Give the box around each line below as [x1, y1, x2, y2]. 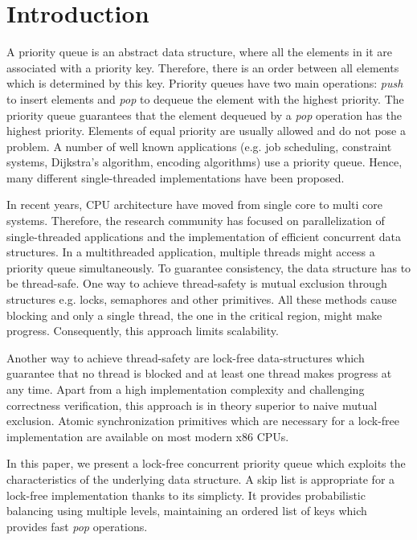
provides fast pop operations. [6, 517, 148, 534]
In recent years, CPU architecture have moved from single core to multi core [6, 196, 382, 213]
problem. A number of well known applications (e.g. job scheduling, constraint [6, 137, 392, 154]
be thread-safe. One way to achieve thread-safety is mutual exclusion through [6, 275, 387, 292]
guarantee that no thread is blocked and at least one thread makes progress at [6, 365, 392, 382]
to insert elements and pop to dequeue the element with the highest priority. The [6, 90, 404, 107]
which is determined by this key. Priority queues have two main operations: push [6, 75, 403, 92]
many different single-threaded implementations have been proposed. [6, 169, 345, 186]
